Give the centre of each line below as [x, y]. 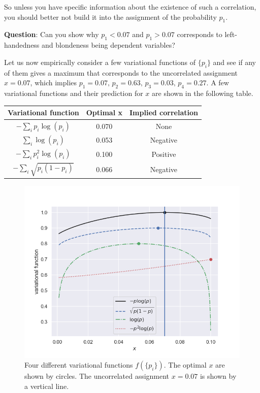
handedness [22, 45]
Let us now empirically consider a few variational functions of [100, 62]
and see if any [234, 62]
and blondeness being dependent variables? [108, 45]
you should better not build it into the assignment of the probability [110, 17]
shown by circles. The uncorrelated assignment [97, 376]
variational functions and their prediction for [74, 93]
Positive [164, 154]
